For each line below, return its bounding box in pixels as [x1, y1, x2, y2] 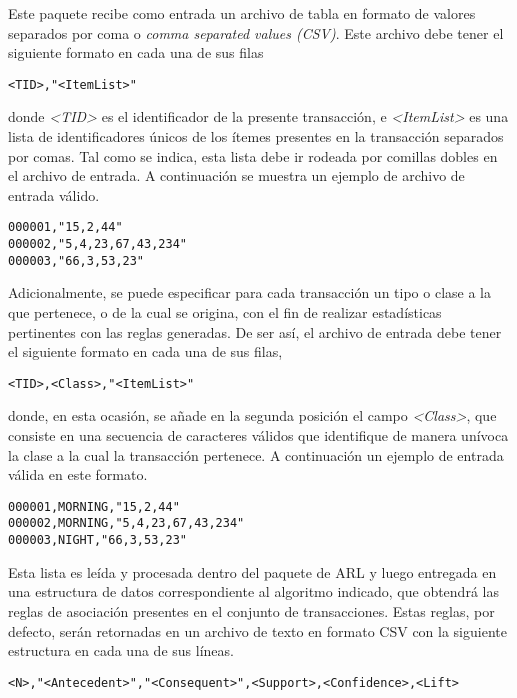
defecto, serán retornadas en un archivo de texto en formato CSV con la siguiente [8, 620, 507, 641]
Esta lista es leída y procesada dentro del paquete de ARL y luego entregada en [8, 561, 497, 582]
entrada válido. [8, 184, 100, 205]
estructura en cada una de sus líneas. [8, 640, 234, 661]
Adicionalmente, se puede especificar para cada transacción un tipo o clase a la [8, 282, 491, 303]
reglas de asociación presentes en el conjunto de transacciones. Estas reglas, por [8, 600, 495, 621]
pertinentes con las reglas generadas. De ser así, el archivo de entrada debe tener [8, 321, 502, 342]
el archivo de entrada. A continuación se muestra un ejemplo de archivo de [8, 165, 465, 186]
